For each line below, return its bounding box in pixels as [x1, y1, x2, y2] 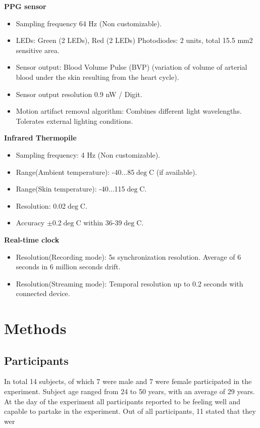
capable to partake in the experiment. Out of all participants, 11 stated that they [4, 406, 256, 416]
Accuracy [16, 217, 45, 228]
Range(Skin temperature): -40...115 [16, 183, 125, 194]
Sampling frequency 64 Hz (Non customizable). [16, 18, 162, 28]
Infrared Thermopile [4, 132, 77, 143]
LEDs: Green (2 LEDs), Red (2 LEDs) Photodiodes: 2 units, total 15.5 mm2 [16, 35, 253, 45]
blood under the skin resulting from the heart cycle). [16, 71, 179, 82]
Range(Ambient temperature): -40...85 [16, 166, 135, 177]
